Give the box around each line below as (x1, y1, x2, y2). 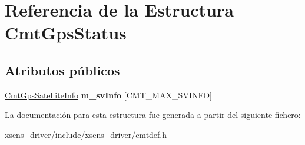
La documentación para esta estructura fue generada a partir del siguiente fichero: (5, 108, 301, 121)
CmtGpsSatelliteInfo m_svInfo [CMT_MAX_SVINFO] (5, 88, 212, 101)
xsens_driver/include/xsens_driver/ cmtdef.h (5, 128, 167, 140)
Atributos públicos (5, 61, 120, 79)
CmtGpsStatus (5, 21, 127, 45)
